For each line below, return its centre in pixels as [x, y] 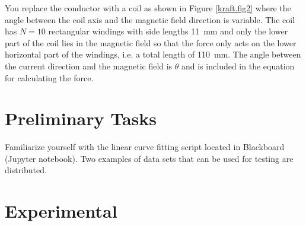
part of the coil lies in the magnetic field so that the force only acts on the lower [151, 42]
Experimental [61, 211]
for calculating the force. [49, 77]
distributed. [26, 170]
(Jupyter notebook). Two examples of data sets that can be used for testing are [149, 158]
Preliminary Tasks [81, 118]
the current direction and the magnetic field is [89, 66]
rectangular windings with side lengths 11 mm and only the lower [168, 31]
